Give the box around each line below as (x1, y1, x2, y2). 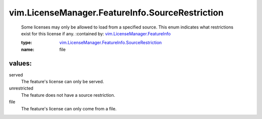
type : (21, 40, 33, 45)
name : (21, 46, 34, 52)
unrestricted (9, 85, 33, 91)
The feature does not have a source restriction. (21, 92, 115, 98)
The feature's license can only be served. (21, 79, 104, 85)
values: (9, 59, 32, 67)
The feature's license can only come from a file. (21, 105, 117, 111)
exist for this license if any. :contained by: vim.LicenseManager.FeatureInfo (21, 30, 171, 36)
